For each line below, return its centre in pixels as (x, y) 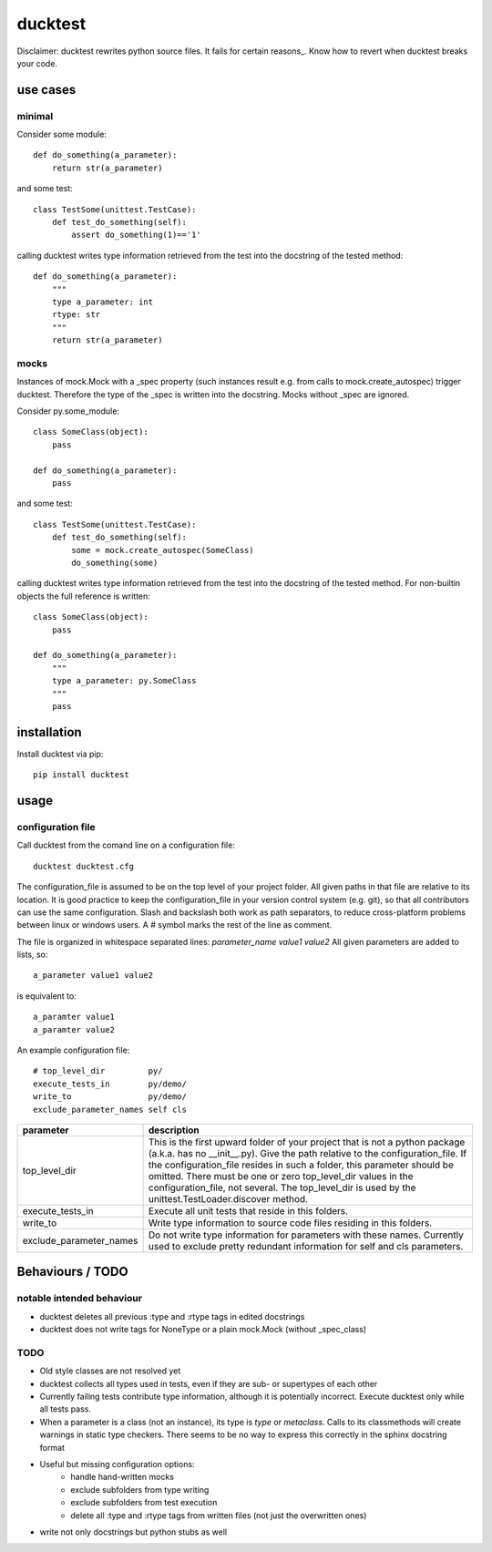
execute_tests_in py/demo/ (110, 1084)
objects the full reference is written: (83, 596)
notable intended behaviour (80, 1299)
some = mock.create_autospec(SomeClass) (163, 550)
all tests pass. (65, 1409)
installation (49, 732)
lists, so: (32, 955)
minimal (35, 116)
